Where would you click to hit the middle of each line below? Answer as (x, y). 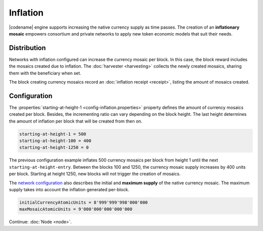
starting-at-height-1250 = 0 (54, 148)
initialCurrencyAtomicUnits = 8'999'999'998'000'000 (84, 203)
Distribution (28, 48)
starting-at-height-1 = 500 (53, 134)
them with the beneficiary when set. (45, 73)
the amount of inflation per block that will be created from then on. (76, 121)
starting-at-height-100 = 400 (55, 141)
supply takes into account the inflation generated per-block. (69, 190)
